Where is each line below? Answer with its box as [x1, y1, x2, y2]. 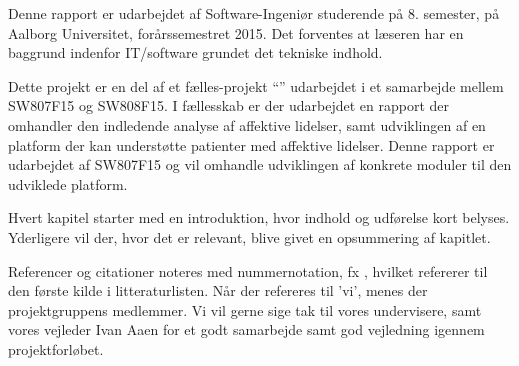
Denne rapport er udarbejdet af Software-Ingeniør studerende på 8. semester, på [8, 3, 500, 23]
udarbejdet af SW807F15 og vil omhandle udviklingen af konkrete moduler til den [8, 154, 512, 175]
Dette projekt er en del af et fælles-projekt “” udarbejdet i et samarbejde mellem [8, 75, 504, 96]
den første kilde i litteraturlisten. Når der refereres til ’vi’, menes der [8, 280, 428, 301]
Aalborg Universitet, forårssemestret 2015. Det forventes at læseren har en [8, 22, 464, 43]
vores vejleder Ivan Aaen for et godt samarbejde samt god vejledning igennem [8, 319, 485, 340]
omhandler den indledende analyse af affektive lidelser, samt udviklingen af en [8, 114, 486, 135]
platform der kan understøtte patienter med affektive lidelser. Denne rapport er [8, 134, 495, 155]
